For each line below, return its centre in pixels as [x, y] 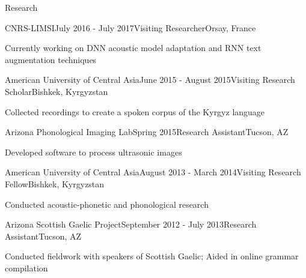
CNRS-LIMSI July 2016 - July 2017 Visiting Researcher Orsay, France [130, 27]
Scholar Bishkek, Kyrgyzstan [57, 91]
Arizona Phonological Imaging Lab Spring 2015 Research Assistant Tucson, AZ [147, 132]
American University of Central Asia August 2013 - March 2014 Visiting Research [153, 172]
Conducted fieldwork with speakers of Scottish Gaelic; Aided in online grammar [152, 256]
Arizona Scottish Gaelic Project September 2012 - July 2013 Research [131, 224]
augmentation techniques [51, 59]
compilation [26, 267]
